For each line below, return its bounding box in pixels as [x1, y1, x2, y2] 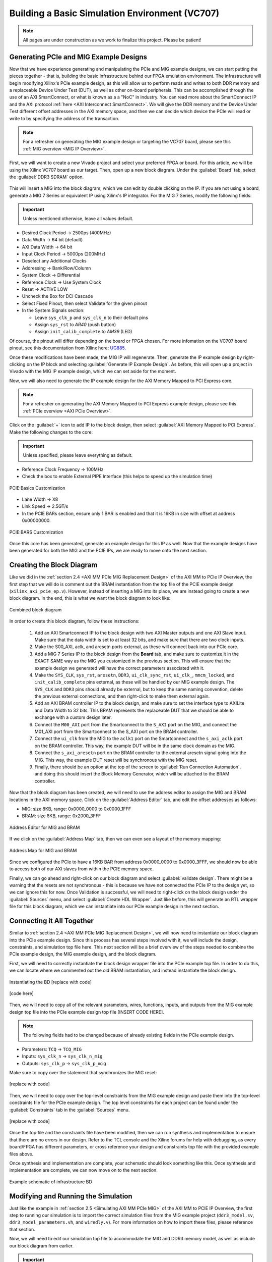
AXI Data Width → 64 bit [22, 244, 73, 250]
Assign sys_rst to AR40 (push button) [34, 321, 116, 328]
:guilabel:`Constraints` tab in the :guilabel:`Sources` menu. [9, 1107, 130, 1113]
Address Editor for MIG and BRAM [9, 824, 80, 830]
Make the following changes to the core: [9, 429, 93, 435]
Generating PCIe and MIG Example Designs [9, 52, 148, 61]
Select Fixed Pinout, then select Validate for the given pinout [22, 300, 147, 306]
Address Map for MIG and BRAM [9, 847, 78, 853]
